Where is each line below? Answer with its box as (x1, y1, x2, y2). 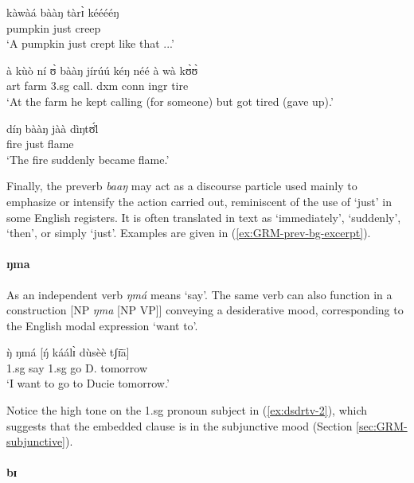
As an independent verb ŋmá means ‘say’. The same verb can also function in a (6, 286, 393, 302)
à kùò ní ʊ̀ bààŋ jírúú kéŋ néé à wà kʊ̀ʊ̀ (6, 61, 198, 78)
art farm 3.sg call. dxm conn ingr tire (6, 77, 189, 94)
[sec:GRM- (356, 417, 408, 434)
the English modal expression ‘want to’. (6, 317, 198, 333)
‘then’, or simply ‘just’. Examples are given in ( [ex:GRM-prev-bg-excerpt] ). (6, 224, 371, 241)
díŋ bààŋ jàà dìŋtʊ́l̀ (6, 119, 99, 136)
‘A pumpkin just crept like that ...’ (6, 35, 174, 52)
